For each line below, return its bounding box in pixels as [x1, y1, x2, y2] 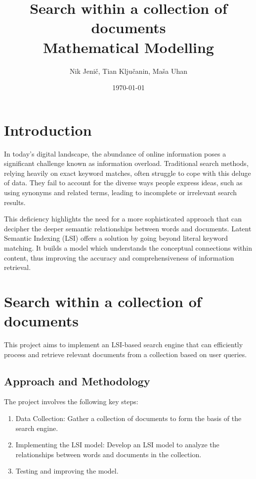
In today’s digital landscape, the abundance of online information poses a [4, 148, 226, 159]
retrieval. [4, 262, 31, 272]
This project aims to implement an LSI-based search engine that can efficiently [4, 339, 243, 350]
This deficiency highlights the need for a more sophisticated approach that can [4, 213, 242, 224]
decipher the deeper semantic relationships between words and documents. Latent [4, 223, 252, 233]
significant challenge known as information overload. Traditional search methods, [4, 158, 249, 168]
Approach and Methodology [4, 373, 150, 388]
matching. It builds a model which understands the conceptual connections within [4, 242, 253, 253]
